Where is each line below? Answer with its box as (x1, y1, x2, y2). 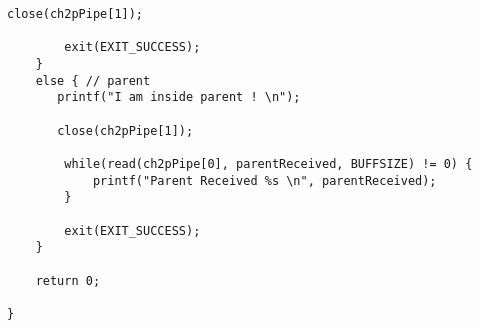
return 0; (35, 273, 101, 288)
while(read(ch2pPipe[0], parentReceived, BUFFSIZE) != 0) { (64, 156, 473, 171)
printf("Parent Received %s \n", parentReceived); (92, 173, 437, 188)
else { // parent (35, 73, 151, 88)
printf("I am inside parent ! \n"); (57, 90, 301, 105)
